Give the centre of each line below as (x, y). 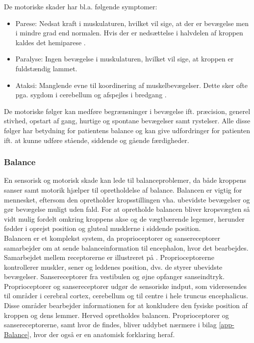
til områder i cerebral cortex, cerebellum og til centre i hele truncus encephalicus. (126, 296)
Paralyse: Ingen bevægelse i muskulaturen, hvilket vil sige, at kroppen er (125, 59)
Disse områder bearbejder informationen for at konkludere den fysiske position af (126, 305)
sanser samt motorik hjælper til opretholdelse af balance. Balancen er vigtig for (123, 189)
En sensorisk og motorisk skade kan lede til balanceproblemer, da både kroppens (125, 180)
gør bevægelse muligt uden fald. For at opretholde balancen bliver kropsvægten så (127, 209)
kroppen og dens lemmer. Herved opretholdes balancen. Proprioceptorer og (116, 315)
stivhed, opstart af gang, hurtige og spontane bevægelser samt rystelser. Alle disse (127, 121)
